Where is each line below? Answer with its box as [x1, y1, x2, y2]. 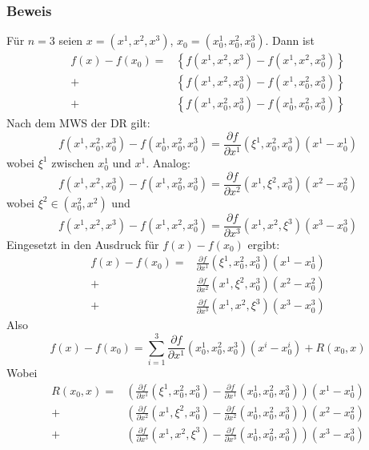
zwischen [51, 154, 94, 171]
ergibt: [247, 235, 280, 252]
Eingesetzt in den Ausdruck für [6, 235, 159, 252]
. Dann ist [265, 32, 315, 49]
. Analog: [146, 154, 191, 171]
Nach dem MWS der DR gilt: [6, 115, 150, 131]
